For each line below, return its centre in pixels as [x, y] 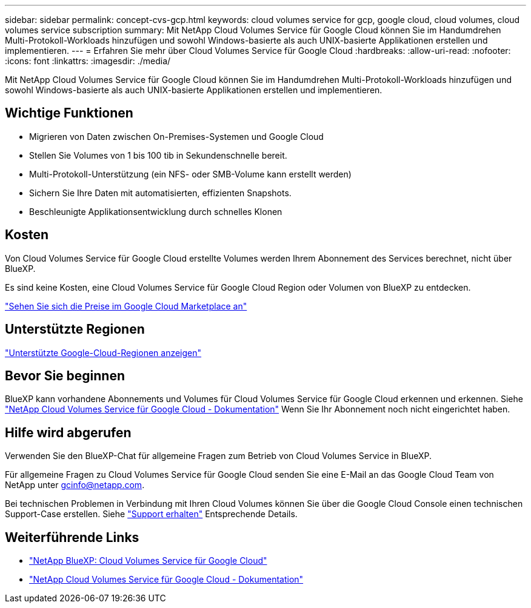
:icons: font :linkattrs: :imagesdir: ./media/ [88, 61]
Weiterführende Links [72, 537]
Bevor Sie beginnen [65, 375]
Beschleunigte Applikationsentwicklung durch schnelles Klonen [156, 211]
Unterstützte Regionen [75, 329]
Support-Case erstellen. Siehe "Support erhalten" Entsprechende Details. [151, 514]
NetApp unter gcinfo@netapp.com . [75, 485]
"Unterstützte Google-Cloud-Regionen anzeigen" [103, 352]
